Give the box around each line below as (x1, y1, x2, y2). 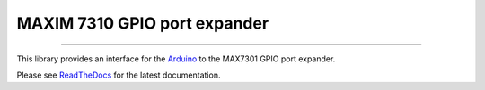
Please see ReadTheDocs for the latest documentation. (16, 70, 221, 80)
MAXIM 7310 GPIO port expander (16, 13, 269, 33)
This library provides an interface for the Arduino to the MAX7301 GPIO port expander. (16, 53, 336, 64)
